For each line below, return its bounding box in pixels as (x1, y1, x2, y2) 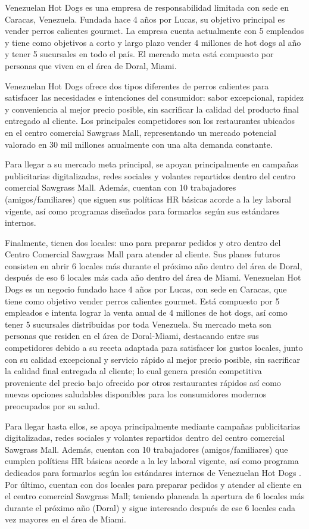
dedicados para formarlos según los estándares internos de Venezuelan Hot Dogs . (5, 466, 301, 478)
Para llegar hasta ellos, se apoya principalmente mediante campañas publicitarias (5, 419, 301, 432)
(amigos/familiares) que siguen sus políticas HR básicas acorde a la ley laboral (5, 192, 291, 205)
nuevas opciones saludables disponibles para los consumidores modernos (5, 388, 267, 400)
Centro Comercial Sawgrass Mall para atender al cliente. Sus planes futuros (5, 248, 280, 260)
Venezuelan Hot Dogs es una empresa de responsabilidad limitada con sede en (5, 1, 289, 13)
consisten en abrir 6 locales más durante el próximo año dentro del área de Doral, (5, 259, 302, 272)
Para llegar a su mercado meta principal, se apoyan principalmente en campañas (5, 158, 298, 170)
